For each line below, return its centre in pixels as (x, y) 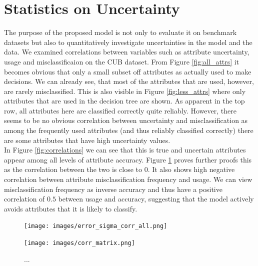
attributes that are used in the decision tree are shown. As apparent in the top (124, 101)
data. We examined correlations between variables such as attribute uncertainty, (127, 52)
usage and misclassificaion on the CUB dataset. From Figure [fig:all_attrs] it (122, 61)
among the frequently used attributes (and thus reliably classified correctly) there (129, 130)
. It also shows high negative (191, 169)
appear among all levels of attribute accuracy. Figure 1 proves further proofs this (128, 159)
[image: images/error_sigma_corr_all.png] (96, 226)
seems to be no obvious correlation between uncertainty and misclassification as (126, 120)
